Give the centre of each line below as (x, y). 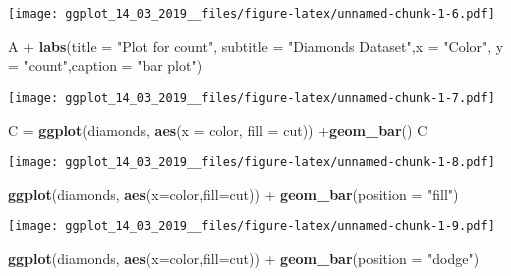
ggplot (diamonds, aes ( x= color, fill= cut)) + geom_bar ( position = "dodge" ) (244, 258)
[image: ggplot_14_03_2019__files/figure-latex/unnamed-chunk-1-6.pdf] (251, 14)
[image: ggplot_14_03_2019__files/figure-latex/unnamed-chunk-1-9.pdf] (251, 226)
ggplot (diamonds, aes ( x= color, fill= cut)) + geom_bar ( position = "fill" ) (233, 193)
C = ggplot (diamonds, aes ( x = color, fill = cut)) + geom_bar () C (218, 129)
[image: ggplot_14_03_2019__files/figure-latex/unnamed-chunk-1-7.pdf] (251, 97)
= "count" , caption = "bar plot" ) (105, 65)
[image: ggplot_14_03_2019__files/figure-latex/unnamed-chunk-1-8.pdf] (251, 162)
